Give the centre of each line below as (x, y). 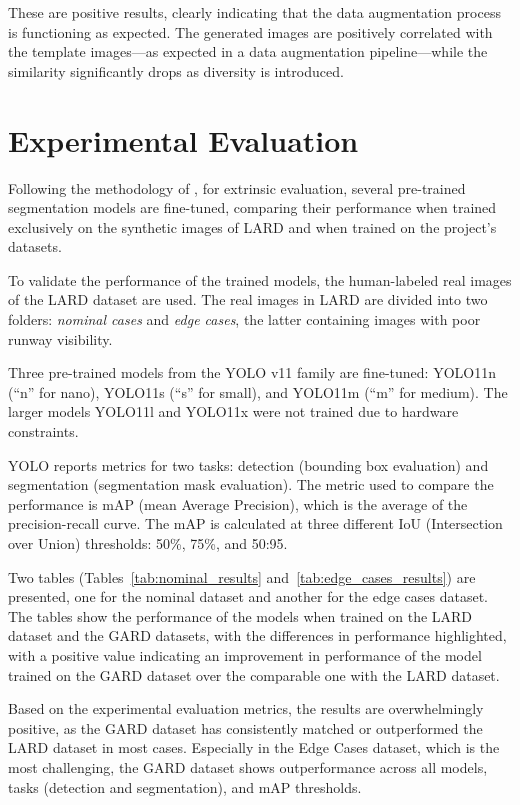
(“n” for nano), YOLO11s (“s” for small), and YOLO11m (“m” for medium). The (258, 391)
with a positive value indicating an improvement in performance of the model (245, 654)
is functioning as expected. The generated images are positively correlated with (250, 31)
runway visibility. (60, 338)
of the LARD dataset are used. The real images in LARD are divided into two (248, 299)
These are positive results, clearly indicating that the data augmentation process (254, 12)
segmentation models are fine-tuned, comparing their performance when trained (252, 207)
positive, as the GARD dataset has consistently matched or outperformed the (245, 727)
